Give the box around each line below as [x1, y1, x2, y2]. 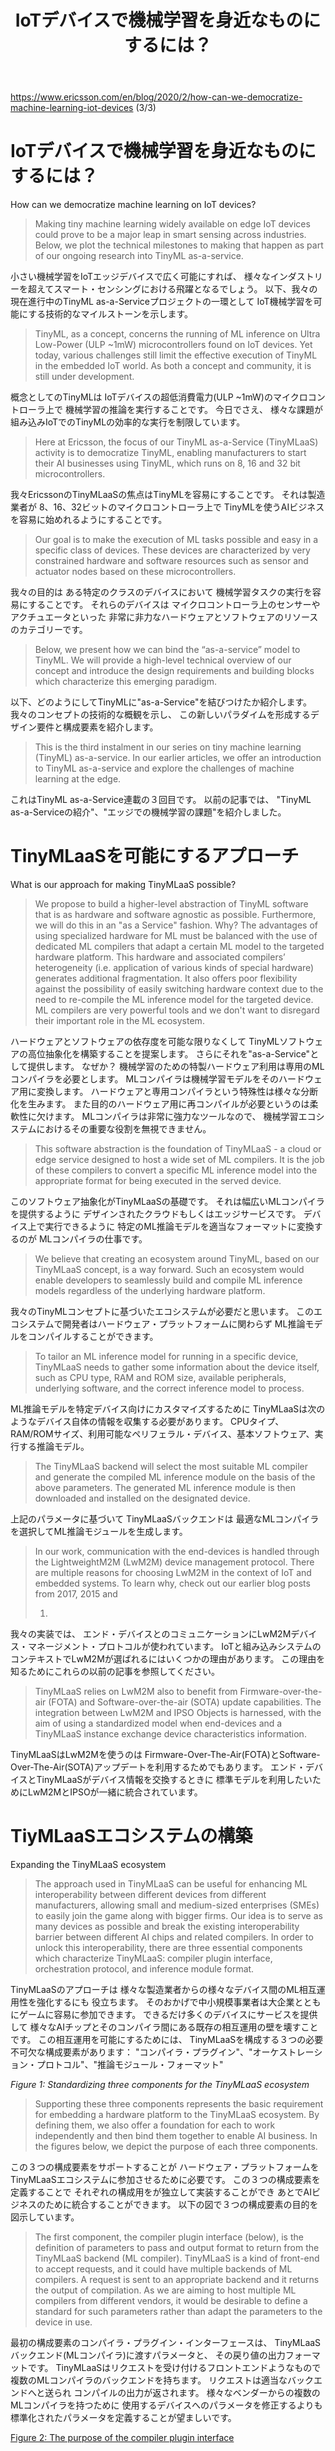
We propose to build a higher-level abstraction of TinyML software [34, 898, 309, 910]
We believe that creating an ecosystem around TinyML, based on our [34, 1253, 320, 1265]
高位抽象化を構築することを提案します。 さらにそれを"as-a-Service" [27, 1048, 311, 1060]
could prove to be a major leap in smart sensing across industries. [34, 229, 307, 241]
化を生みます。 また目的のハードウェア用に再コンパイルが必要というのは [10, 1098, 310, 1110]
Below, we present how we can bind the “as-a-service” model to [34, 644, 301, 656]
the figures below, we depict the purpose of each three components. [34, 2141, 318, 2152]
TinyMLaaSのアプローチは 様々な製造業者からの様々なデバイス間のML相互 [10, 1984, 317, 1995]
